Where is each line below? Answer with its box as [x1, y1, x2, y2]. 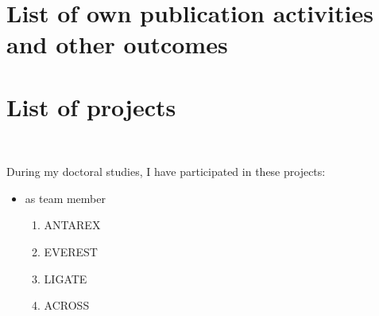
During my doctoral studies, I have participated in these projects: [6, 163, 326, 180]
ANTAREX [44, 217, 101, 233]
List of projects [6, 90, 176, 123]
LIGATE [44, 270, 87, 287]
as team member [25, 189, 106, 206]
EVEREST [44, 244, 98, 260]
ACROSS [44, 297, 90, 314]
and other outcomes [6, 28, 228, 60]
